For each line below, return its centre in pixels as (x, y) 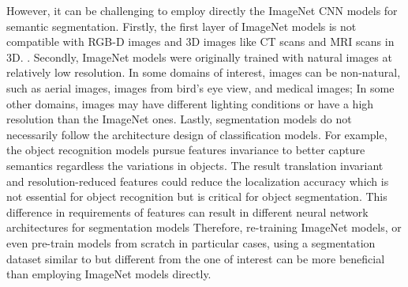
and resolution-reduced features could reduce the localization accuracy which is (198, 181)
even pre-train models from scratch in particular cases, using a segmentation (191, 242)
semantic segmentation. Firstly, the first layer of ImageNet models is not (182, 26)
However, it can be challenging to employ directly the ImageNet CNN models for (202, 10)
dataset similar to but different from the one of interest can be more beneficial (196, 258)
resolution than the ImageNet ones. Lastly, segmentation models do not (179, 119)
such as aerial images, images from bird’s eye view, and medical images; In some (200, 87)
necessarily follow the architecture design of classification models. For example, (197, 134)
